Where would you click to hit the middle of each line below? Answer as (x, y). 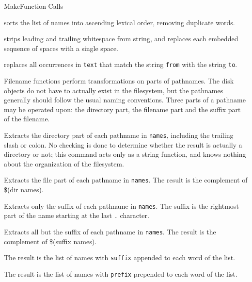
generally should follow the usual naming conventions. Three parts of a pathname (125, 100)
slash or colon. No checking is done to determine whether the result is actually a (123, 144)
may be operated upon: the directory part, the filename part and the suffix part (122, 109)
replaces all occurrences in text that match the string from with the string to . (121, 64)
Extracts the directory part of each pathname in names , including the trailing (119, 135)
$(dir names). (24, 190)
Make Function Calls (34, 6)
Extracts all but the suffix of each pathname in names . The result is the (110, 232)
